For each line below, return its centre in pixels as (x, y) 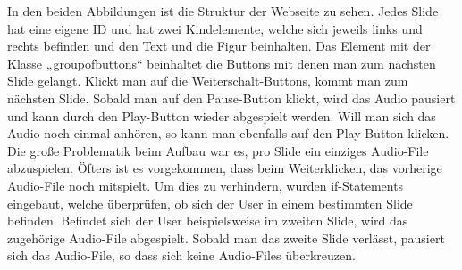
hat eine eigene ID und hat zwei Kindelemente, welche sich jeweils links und (215, 28)
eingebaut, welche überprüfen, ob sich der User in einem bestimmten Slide (210, 203)
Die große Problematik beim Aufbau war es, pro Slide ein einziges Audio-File (218, 150)
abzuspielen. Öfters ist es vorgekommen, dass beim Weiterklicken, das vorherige (225, 168)
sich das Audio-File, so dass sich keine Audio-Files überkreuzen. (181, 255)
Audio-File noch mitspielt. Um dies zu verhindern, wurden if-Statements (206, 185)
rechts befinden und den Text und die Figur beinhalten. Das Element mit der (219, 46)
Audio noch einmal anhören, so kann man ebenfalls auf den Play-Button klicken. (228, 133)
